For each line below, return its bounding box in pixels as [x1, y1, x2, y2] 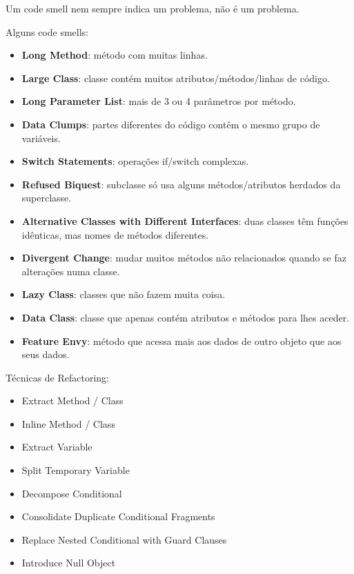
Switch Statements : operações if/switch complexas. [21, 154, 249, 168]
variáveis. [21, 130, 61, 145]
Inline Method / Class [21, 416, 115, 430]
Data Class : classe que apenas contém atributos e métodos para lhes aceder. [21, 310, 350, 324]
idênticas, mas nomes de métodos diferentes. [21, 227, 209, 241]
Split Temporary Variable [21, 463, 130, 477]
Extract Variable [21, 439, 92, 454]
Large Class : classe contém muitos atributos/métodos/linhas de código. [21, 70, 330, 85]
